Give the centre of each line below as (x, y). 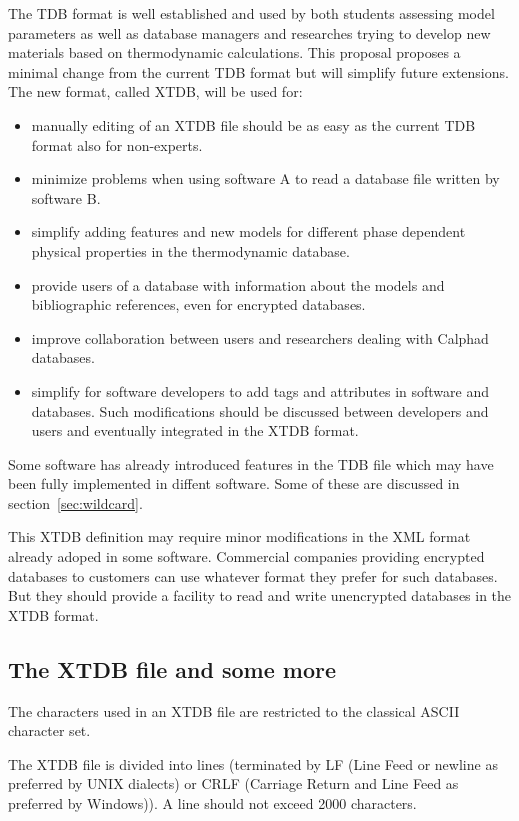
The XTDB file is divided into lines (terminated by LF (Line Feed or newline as (253, 763)
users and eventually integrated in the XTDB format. (195, 430)
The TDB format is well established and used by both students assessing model (251, 13)
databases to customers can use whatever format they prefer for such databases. (253, 575)
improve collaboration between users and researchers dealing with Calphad (260, 337)
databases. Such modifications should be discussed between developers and (260, 410)
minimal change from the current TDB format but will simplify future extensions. (258, 71)
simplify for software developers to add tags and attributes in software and (260, 390)
